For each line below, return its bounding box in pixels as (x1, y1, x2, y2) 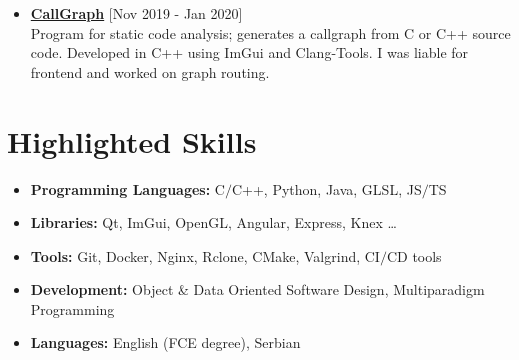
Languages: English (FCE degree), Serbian (30, 332, 301, 353)
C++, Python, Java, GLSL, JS (231, 178, 422, 199)
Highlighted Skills (7, 120, 257, 161)
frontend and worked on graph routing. (30, 61, 270, 82)
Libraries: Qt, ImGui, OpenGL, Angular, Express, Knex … (30, 212, 397, 233)
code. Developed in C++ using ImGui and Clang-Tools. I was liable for (30, 42, 469, 63)
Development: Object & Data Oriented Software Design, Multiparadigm (30, 279, 485, 300)
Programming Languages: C (30, 178, 225, 199)
